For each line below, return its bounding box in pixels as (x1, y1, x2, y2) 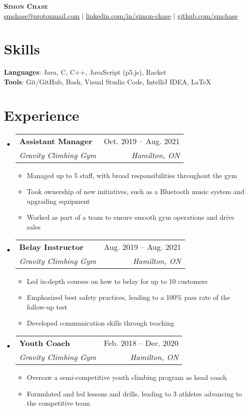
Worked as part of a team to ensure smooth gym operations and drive (27, 212, 234, 222)
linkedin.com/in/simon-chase (86, 10, 171, 20)
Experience (4, 105, 79, 125)
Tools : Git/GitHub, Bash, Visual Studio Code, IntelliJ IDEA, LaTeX (4, 76, 211, 86)
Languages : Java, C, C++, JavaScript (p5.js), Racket (4, 67, 167, 77)
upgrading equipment (27, 196, 90, 206)
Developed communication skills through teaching (27, 318, 174, 328)
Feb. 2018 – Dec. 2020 (104, 337, 179, 348)
